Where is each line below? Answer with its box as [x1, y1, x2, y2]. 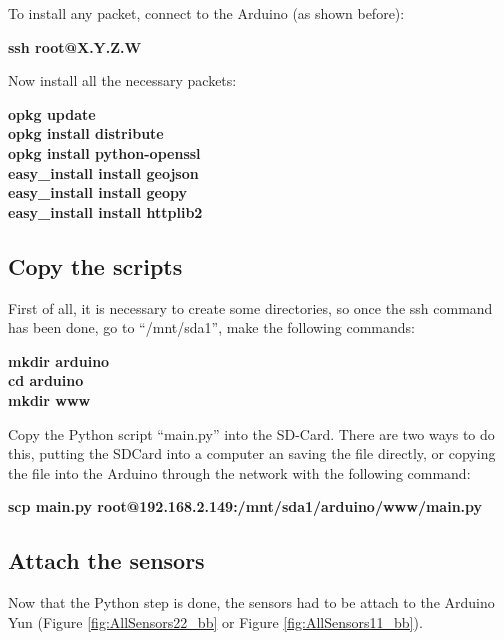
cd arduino [8, 370, 84, 391]
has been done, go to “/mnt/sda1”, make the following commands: [8, 317, 415, 338]
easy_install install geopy [8, 182, 187, 203]
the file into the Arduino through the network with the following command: [8, 462, 471, 483]
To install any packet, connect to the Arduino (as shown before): [8, 3, 405, 23]
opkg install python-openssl [8, 142, 201, 163]
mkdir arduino [8, 350, 110, 371]
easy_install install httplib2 [8, 201, 203, 222]
